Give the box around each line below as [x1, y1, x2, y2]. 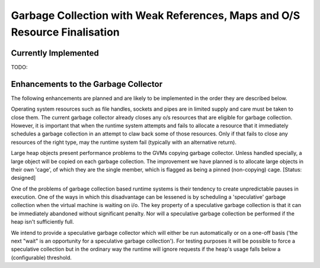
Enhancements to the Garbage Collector [11, 79, 163, 89]
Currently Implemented [11, 48, 99, 58]
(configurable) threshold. [11, 254, 72, 261]
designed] [11, 175, 36, 182]
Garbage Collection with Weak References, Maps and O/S [11, 9, 300, 22]
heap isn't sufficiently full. [11, 218, 74, 225]
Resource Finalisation [11, 25, 120, 38]
